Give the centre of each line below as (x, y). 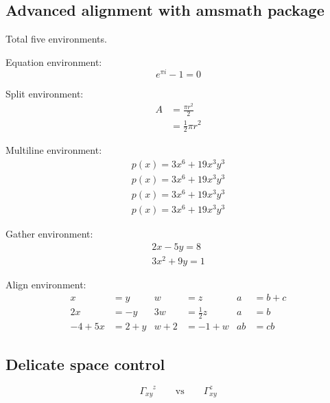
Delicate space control (85, 364)
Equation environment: (54, 61)
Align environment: (46, 285)
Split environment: (45, 94)
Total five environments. (56, 39)
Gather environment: (49, 234)
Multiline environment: (54, 150)
